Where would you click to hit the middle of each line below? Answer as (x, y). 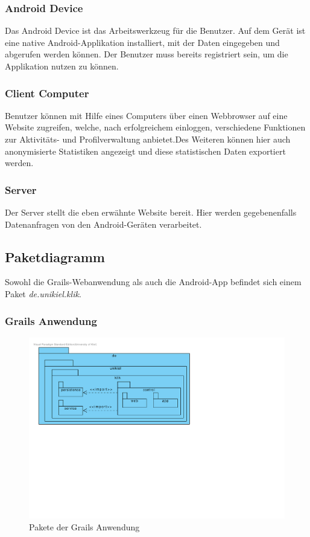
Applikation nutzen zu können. (62, 66)
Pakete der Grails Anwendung (84, 527)
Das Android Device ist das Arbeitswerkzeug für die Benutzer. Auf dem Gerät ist (155, 31)
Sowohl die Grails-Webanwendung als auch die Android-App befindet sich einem (153, 282)
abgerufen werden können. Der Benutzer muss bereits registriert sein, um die (147, 54)
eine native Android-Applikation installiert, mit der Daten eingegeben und (142, 42)
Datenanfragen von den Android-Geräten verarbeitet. (103, 224)
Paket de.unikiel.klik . (43, 293)
